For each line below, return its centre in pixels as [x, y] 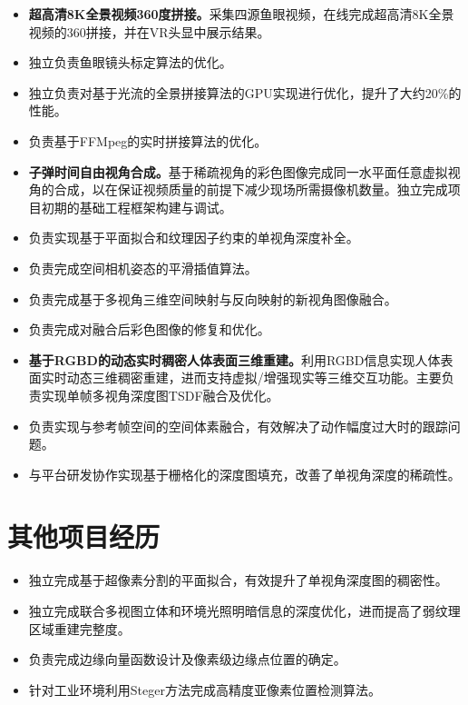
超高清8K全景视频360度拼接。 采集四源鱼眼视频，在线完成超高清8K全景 [241, 14]
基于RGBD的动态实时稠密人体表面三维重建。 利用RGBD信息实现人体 [234, 359]
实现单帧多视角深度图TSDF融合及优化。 [160, 395]
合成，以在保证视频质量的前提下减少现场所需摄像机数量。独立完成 [251, 189]
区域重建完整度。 [79, 628]
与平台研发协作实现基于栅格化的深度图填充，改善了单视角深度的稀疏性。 [244, 474]
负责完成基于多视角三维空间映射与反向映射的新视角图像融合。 [213, 298]
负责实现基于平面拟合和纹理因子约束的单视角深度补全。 [194, 238]
